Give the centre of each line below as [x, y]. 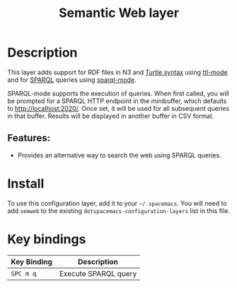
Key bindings [47, 239]
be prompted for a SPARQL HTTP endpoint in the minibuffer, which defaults [117, 101]
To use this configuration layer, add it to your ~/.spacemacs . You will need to [117, 203]
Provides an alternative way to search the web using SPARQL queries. [119, 155]
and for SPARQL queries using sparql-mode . [72, 80]
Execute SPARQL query [98, 273]
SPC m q [24, 274]
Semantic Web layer [119, 13]
